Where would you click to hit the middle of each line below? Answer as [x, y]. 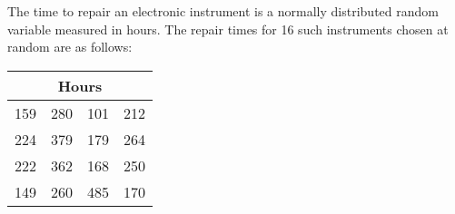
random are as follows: [70, 47]
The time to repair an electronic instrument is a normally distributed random [223, 11]
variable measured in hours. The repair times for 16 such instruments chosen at [228, 29]
